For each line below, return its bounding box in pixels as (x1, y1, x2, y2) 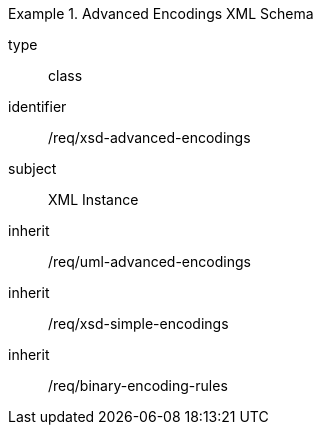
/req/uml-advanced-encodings (48, 253, 251, 270)
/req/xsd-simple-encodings (48, 315, 229, 332)
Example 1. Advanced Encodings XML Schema (8, 5, 314, 22)
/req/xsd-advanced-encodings (48, 129, 251, 146)
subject (8, 160, 57, 177)
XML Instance (48, 191, 139, 208)
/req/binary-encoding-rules (48, 377, 228, 394)
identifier (8, 98, 67, 115)
